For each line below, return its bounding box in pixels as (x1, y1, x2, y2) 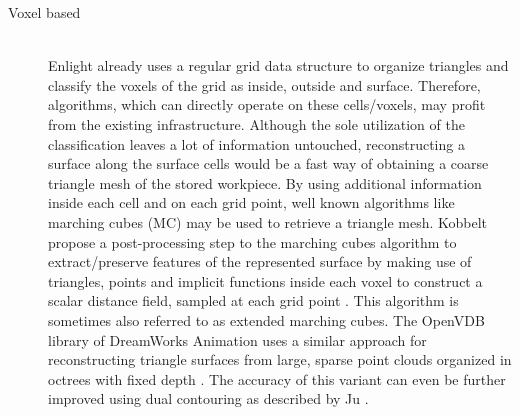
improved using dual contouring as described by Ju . (48, 388, 369, 409)
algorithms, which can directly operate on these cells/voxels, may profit (48, 94, 486, 115)
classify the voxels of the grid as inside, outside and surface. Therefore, (48, 74, 481, 95)
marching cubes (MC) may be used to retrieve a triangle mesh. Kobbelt (48, 211, 488, 232)
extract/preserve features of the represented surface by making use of (48, 251, 472, 272)
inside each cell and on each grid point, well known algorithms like (48, 192, 455, 213)
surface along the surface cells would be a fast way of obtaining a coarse (48, 153, 489, 174)
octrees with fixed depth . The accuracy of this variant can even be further (48, 368, 506, 389)
